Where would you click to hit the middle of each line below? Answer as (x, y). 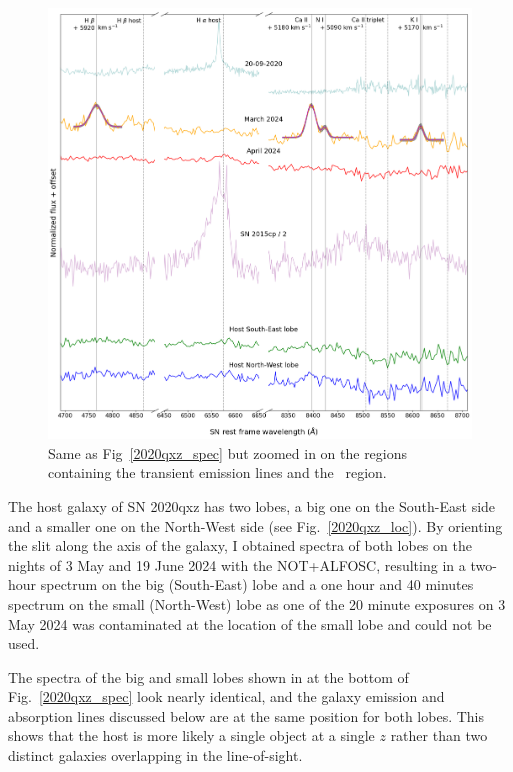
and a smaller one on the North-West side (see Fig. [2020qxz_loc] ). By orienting (255, 525)
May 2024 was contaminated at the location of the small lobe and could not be (250, 623)
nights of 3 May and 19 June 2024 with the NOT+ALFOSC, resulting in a (237, 564)
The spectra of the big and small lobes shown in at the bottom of (208, 676)
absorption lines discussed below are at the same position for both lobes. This (246, 715)
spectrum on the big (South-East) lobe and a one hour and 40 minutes (257, 584)
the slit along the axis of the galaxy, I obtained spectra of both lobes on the (240, 545)
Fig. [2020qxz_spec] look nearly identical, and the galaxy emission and (226, 696)
